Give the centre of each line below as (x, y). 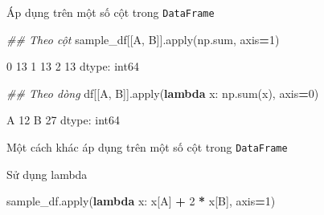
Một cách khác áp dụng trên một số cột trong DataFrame (147, 147)
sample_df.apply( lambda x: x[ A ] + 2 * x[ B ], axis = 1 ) (141, 201)
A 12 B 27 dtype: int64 (63, 120)
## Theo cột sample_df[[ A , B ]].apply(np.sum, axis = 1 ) (143, 39)
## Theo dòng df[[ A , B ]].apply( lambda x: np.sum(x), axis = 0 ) (163, 93)
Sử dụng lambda (47, 174)
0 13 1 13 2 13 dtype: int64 (73, 66)
